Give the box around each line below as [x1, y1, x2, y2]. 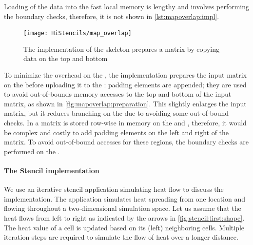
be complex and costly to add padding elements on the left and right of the [4, 127, 229, 137]
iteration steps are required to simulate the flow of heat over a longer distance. [4, 232, 238, 242]
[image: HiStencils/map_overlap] [23, 30, 132, 37]
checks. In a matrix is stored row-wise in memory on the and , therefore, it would [4, 118, 247, 127]
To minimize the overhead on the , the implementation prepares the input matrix [4, 70, 247, 80]
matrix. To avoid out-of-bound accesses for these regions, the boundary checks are [4, 137, 249, 147]
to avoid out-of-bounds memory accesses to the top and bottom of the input [4, 89, 232, 99]
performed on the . [4, 146, 60, 156]
